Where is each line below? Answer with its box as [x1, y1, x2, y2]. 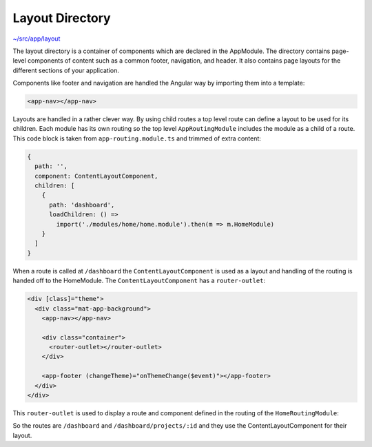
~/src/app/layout [12, 34, 61, 43]
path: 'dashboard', [49, 200, 115, 209]
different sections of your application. [12, 66, 120, 74]
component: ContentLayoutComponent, [34, 172, 158, 180]
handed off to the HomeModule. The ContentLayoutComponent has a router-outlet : [12, 276, 265, 285]
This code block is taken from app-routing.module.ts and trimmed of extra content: [12, 134, 262, 143]
